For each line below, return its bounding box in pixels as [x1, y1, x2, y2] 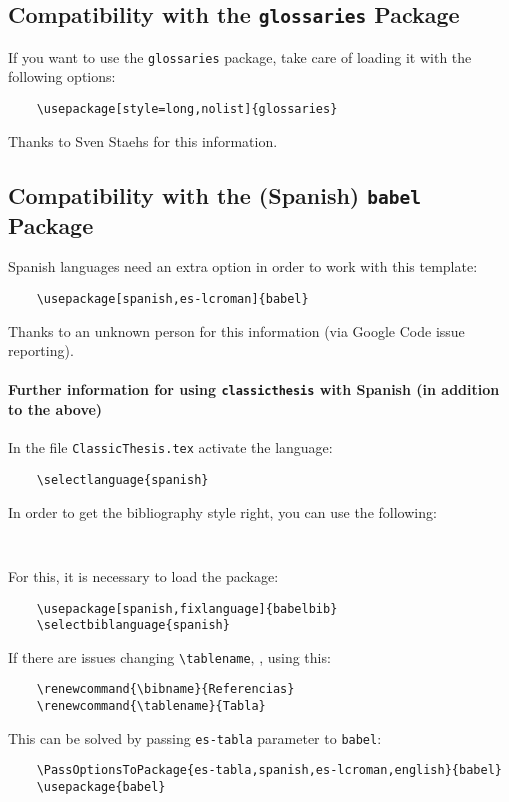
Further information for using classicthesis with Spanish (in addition [8, 379, 500, 400]
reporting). [8, 340, 74, 361]
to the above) [8, 399, 103, 420]
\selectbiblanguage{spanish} [36, 618, 230, 633]
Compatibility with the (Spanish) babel [8, 179, 422, 210]
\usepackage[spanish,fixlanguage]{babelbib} [36, 601, 338, 616]
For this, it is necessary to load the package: [8, 565, 279, 586]
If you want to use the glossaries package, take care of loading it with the [8, 46, 472, 67]
